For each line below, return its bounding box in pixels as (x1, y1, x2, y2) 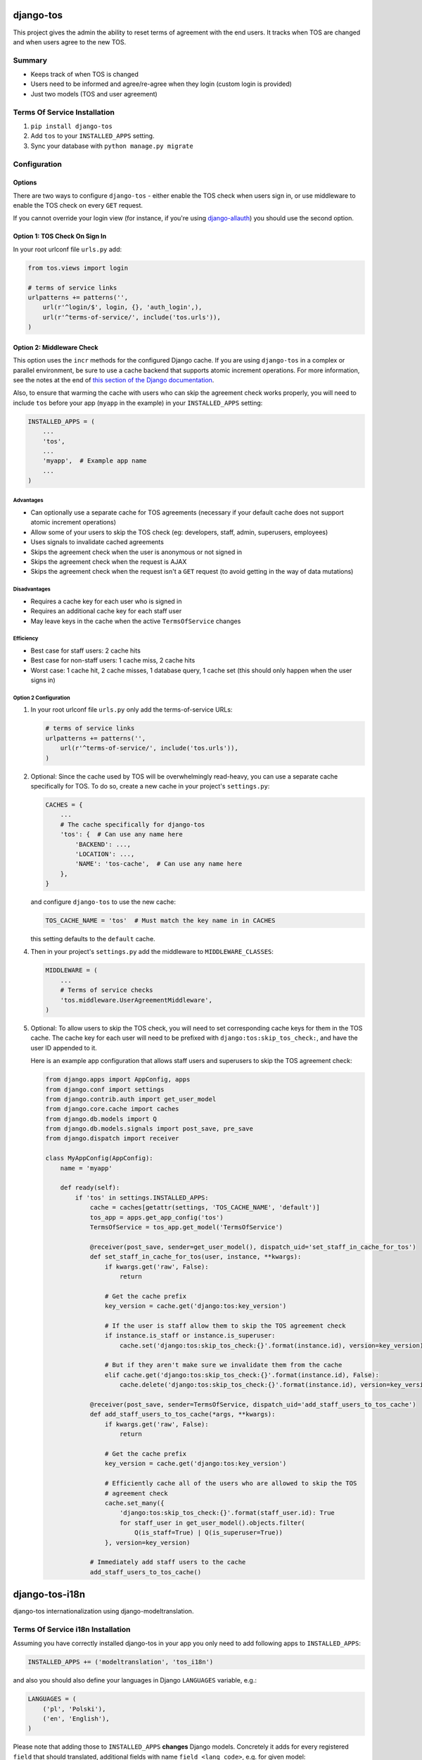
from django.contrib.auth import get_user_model (45, 1095, 217, 1103)
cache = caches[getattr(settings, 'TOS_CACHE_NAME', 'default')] (89, 1204, 320, 1212)
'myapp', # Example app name (42, 457, 147, 465)
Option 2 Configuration (13, 694, 70, 701)
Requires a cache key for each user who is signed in (30, 597, 182, 605)
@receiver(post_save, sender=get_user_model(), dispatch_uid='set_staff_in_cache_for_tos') (89, 1243, 416, 1251)
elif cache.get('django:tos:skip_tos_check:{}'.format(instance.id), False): (104, 1371, 380, 1379)
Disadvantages (13, 586, 51, 593)
